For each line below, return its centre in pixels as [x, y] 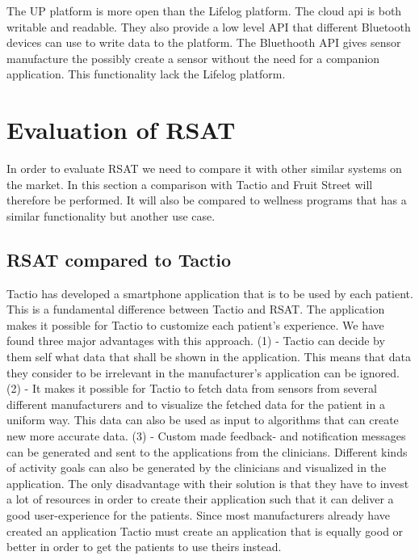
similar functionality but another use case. [111, 215]
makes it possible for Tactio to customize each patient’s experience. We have [195, 324]
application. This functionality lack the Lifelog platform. [146, 74]
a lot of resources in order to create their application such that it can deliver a [200, 499]
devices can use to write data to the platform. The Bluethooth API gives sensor [204, 42]
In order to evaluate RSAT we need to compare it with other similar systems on [204, 168]
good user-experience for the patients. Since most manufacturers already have [198, 514]
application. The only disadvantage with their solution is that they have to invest [208, 483]
